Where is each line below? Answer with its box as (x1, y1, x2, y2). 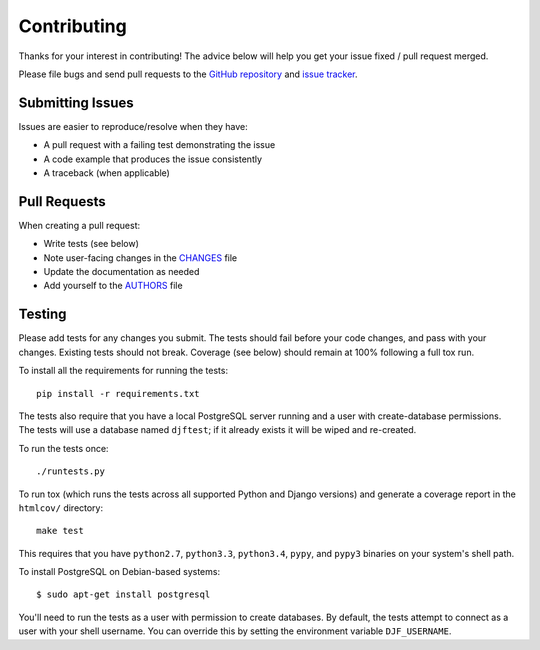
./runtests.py (36, 466, 105, 477)
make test (36, 525, 84, 537)
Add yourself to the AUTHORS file (43, 280, 184, 292)
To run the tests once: (18, 442, 109, 454)
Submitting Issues (18, 94, 134, 111)
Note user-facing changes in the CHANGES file (43, 251, 238, 264)
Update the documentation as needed (43, 266, 200, 278)
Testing (18, 306, 67, 323)
